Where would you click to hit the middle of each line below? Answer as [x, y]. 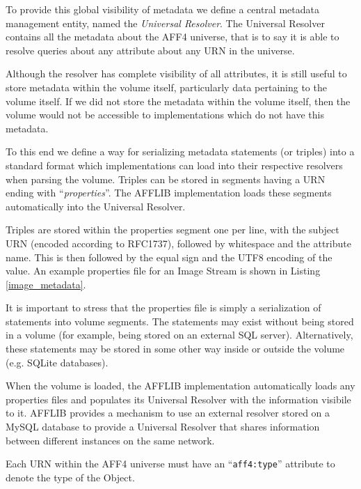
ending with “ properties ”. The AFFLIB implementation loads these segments [169, 193]
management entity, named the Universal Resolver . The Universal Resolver [165, 23]
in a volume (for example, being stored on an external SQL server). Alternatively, [179, 335]
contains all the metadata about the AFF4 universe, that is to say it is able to [173, 37]
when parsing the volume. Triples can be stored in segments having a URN [166, 179]
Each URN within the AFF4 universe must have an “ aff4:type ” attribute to [170, 464]
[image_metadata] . [46, 284]
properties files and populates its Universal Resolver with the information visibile [178, 399]
